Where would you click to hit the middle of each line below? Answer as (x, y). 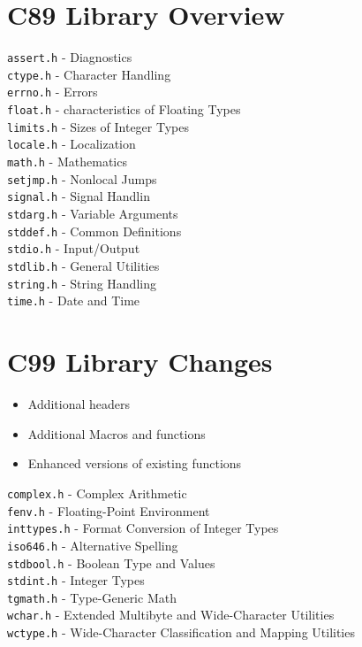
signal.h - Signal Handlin (79, 196)
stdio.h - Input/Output (74, 248)
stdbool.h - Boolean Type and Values (111, 562)
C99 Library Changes (140, 362)
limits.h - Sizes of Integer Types (98, 126)
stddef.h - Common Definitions (94, 231)
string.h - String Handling (82, 283)
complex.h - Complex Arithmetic (97, 493)
